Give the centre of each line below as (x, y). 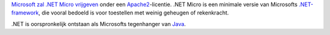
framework (25, 13)
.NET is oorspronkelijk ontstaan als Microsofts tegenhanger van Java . (99, 24)
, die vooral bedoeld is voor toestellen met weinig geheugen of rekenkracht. (134, 13)
